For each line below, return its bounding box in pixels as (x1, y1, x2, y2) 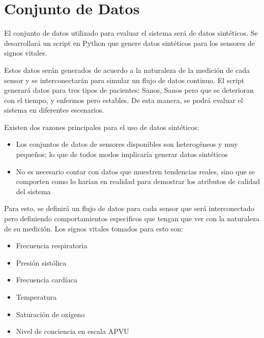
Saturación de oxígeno (16, 308, 85, 319)
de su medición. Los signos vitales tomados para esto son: (4, 223, 183, 233)
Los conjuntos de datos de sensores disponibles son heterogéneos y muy (16, 139, 238, 149)
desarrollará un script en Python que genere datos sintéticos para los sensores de (4, 37, 255, 48)
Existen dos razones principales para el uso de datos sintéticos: (4, 121, 199, 132)
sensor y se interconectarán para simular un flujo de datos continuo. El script (4, 74, 245, 85)
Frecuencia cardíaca (16, 274, 77, 285)
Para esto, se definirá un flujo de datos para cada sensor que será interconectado (4, 203, 254, 214)
